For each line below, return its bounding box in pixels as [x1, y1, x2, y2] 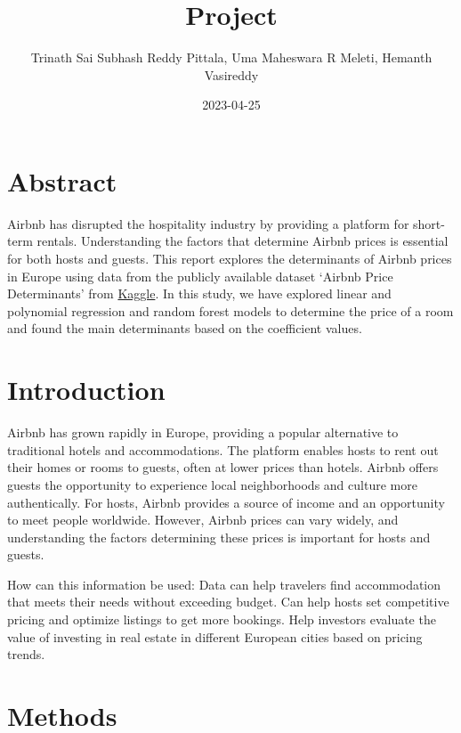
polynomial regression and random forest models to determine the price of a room [7, 301, 454, 320]
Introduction [7, 371, 166, 408]
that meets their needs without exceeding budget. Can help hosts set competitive [7, 592, 449, 611]
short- [413, 214, 445, 232]
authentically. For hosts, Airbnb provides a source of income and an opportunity [7, 493, 445, 511]
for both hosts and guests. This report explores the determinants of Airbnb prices [7, 249, 452, 268]
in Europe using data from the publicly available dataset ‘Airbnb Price [7, 266, 393, 285]
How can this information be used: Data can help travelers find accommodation [7, 574, 441, 593]
